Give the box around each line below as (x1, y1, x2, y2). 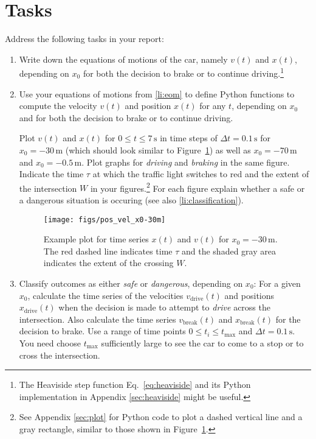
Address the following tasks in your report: (5, 32, 164, 45)
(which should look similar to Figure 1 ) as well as (65, 143, 251, 156)
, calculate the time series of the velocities (27, 289, 184, 301)
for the (275, 312, 301, 325)
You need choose (19, 336, 81, 349)
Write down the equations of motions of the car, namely (19, 52, 228, 65)
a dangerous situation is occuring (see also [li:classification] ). (19, 193, 244, 206)
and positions (224, 289, 275, 301)
